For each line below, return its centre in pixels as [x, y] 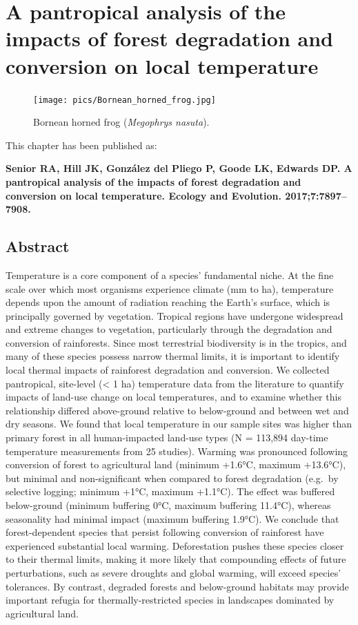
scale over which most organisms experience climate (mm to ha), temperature [170, 288]
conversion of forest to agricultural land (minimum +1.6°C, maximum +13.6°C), [176, 464]
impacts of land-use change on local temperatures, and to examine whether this [173, 397]
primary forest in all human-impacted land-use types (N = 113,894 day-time [167, 437]
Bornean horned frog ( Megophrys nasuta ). [121, 122]
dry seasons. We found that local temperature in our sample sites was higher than [179, 424]
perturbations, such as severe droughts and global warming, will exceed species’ [173, 572]
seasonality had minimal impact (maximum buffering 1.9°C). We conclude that [172, 518]
